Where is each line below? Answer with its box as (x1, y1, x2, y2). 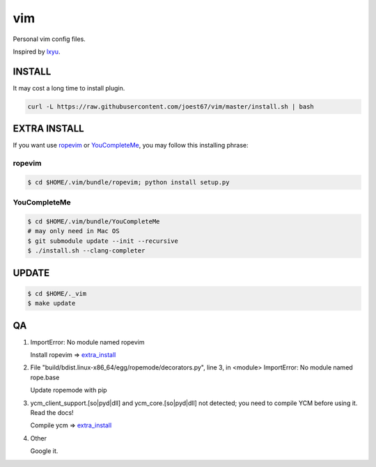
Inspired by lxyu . (13, 47, 61, 56)
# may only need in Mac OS (27, 227, 120, 235)
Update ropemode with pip (30, 386, 107, 395)
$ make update (27, 299, 76, 308)
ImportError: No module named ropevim (30, 338, 146, 346)
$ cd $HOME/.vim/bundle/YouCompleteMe (27, 218, 160, 225)
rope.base (30, 373, 60, 381)
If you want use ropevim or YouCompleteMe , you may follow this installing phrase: (13, 141, 249, 150)
